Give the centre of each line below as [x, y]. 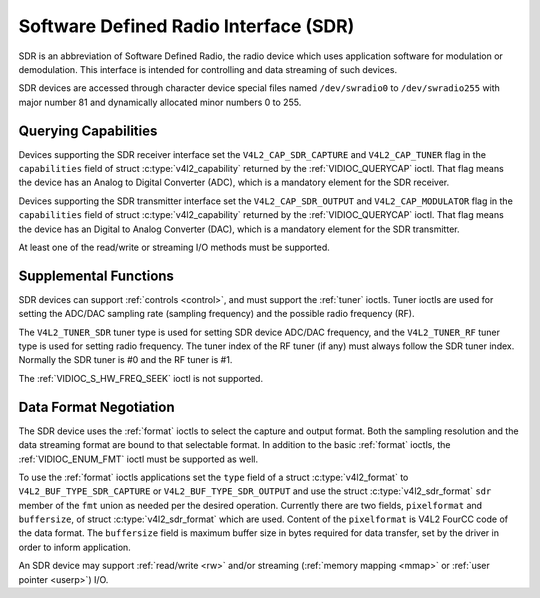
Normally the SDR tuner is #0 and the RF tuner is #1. [125, 360]
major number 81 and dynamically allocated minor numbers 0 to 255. [160, 102]
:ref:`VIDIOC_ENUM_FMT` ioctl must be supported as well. [138, 459]
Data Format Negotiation [96, 406]
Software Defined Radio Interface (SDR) [186, 26]
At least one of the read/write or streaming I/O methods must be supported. [174, 247]
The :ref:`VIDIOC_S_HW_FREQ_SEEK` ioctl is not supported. [141, 378]
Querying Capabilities [88, 130]
